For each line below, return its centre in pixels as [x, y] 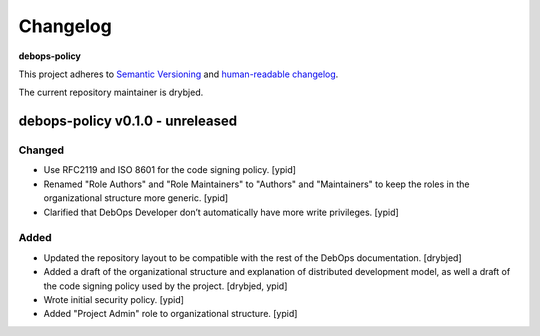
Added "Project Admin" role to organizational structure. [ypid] [170, 314]
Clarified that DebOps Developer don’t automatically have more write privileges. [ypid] [221, 212]
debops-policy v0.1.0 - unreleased [128, 121]
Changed [41, 150]
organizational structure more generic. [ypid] [136, 198]
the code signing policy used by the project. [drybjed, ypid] [165, 286]
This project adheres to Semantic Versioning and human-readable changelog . [178, 74]
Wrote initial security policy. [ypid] [114, 299]
